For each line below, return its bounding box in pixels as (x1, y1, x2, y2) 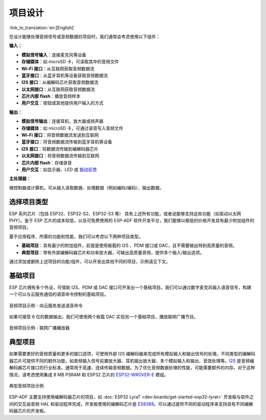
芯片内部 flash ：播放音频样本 (21, 93, 81, 99)
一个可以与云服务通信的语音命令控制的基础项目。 (9, 291, 108, 297)
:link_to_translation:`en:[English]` (9, 25, 75, 31)
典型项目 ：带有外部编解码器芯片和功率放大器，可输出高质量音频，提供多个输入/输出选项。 (21, 249, 204, 255)
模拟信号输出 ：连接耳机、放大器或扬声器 (21, 118, 103, 124)
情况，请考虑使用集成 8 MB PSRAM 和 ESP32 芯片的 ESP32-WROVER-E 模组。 (9, 372, 168, 378)
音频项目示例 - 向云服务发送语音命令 (9, 303, 83, 308)
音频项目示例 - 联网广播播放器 (9, 325, 70, 331)
